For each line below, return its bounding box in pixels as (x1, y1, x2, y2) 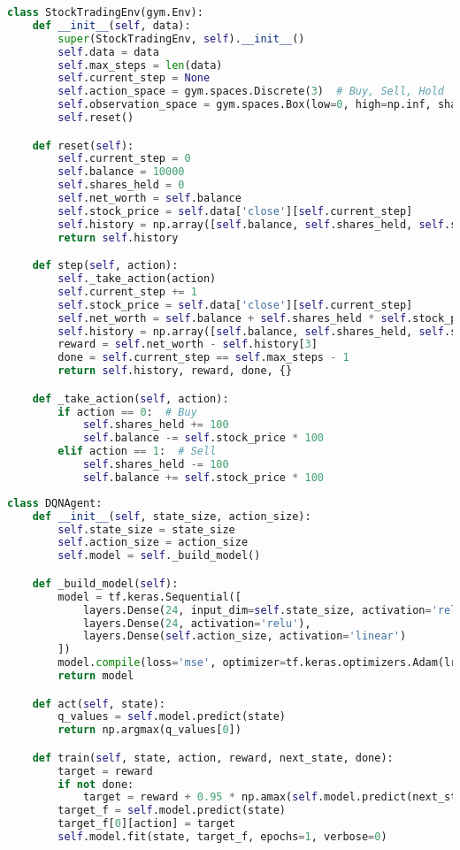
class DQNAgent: (7, 496, 103, 509)
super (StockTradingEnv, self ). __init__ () (57, 32, 305, 45)
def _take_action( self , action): (32, 392, 229, 405)
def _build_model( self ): (32, 577, 179, 590)
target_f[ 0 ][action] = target (57, 817, 235, 831)
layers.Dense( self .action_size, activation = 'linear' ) (82, 630, 407, 643)
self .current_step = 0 (57, 152, 191, 165)
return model (57, 670, 134, 682)
